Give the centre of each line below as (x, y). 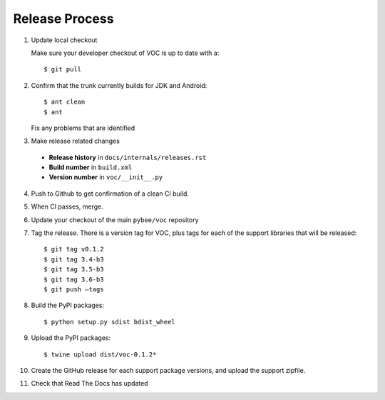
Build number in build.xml (91, 167)
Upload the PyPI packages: (71, 338)
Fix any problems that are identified (83, 128)
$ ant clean (65, 102)
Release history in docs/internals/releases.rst (128, 157)
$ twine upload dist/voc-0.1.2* (100, 354)
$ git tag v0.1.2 (74, 249)
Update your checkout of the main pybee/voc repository (115, 220)
